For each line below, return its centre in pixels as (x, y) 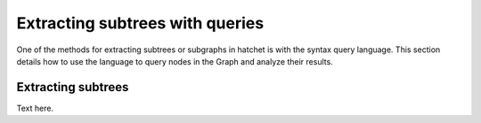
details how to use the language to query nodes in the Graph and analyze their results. (175, 61)
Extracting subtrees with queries (140, 23)
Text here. (35, 108)
